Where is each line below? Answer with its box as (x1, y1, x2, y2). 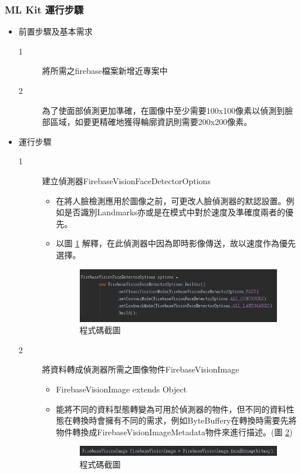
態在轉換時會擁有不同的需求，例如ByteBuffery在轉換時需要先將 (56, 414, 297, 426)
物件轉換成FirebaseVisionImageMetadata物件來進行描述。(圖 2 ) (56, 425, 293, 438)
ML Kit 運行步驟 (5, 2, 84, 16)
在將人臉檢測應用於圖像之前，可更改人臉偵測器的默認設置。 (56, 194, 286, 206)
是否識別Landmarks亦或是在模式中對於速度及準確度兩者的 (64, 206, 285, 218)
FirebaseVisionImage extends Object (56, 382, 187, 395)
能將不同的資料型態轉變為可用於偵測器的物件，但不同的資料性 (56, 402, 295, 415)
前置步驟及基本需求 (18, 25, 93, 38)
